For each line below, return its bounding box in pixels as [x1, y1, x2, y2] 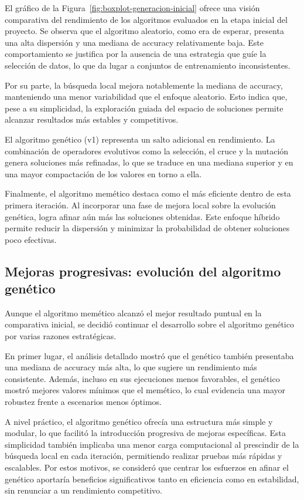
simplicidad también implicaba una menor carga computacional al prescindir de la [5, 438, 299, 450]
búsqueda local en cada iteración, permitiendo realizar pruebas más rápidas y [5, 450, 282, 462]
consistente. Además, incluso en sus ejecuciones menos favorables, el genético [5, 372, 280, 384]
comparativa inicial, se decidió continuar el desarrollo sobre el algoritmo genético [5, 318, 294, 330]
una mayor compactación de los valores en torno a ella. [5, 167, 202, 180]
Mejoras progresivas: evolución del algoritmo [5, 262, 281, 280]
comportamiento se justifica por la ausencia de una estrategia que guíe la [5, 48, 267, 60]
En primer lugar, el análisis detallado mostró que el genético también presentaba [5, 349, 294, 362]
